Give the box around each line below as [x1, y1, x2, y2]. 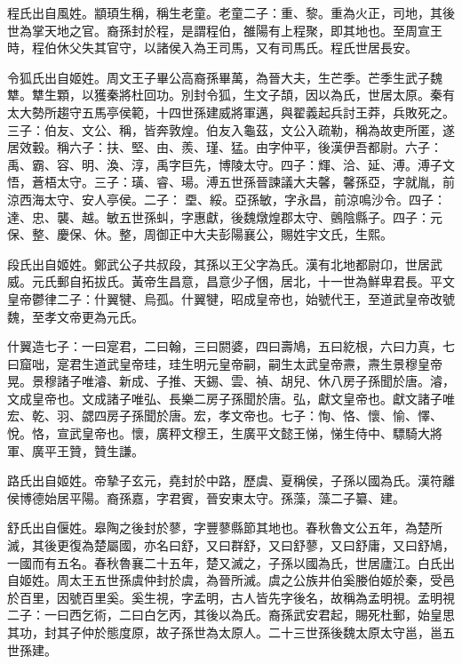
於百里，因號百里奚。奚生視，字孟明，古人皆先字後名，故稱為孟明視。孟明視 [7, 588, 455, 606]
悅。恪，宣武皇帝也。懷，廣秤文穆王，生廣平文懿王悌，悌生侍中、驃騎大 [7, 424, 430, 443]
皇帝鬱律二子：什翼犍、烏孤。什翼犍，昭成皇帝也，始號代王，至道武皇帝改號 [7, 289, 455, 308]
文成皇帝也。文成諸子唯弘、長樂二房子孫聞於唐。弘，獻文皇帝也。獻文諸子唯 [7, 388, 455, 407]
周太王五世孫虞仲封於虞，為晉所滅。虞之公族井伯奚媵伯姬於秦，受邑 [56, 571, 455, 589]
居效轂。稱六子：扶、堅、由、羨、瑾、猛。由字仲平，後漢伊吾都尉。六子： [7, 138, 442, 156]
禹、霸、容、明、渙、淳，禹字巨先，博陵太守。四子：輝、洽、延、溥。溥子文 [7, 155, 455, 173]
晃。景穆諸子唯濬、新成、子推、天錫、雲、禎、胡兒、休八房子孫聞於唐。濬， [7, 372, 455, 390]
